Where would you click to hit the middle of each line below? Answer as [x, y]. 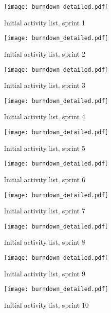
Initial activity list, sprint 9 [45, 273]
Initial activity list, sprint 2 [45, 53]
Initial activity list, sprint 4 [45, 116]
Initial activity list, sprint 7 [45, 211]
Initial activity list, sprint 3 [45, 85]
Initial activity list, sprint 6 [45, 179]
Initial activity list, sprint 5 [45, 148]
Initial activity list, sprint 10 [46, 304]
